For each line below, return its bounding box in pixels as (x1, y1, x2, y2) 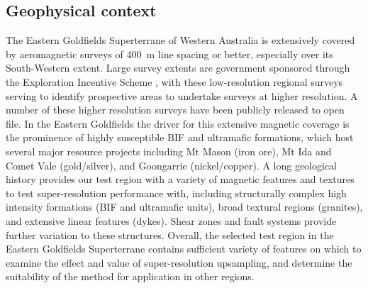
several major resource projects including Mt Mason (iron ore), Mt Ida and (6, 143, 332, 158)
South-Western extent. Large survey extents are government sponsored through (6, 60, 350, 75)
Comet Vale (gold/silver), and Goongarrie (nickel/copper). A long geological (6, 157, 338, 172)
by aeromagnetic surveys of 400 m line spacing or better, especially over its (6, 46, 333, 61)
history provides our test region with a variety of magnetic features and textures (6, 172, 355, 187)
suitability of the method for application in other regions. (6, 269, 255, 284)
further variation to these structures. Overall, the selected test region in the (6, 227, 334, 242)
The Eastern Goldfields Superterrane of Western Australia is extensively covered (6, 33, 355, 48)
